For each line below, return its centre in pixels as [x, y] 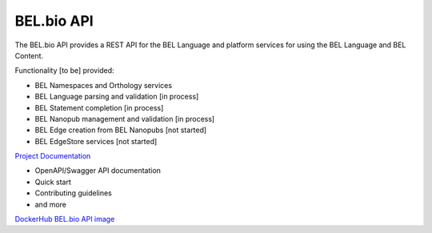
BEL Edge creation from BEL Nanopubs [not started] [121, 130]
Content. [29, 55]
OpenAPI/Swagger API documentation [98, 171]
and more [51, 204]
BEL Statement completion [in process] [99, 107]
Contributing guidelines [73, 193]
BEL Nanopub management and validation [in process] [125, 119]
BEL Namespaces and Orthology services [103, 85]
